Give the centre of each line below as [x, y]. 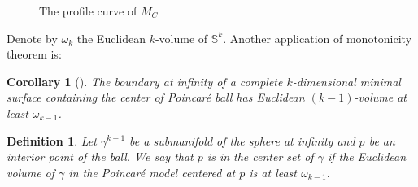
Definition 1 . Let [52, 140]
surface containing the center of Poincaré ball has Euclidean [156, 97]
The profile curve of [88, 11]
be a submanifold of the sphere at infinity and [242, 140]
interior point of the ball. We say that [100, 157]
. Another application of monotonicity [318, 38]
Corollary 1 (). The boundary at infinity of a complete [145, 81]
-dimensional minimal [346, 81]
